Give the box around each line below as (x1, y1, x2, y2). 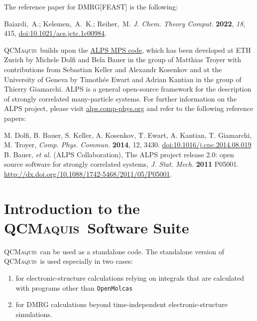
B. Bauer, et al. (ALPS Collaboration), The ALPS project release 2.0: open (4, 149, 234, 159)
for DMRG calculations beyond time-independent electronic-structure (15, 299, 228, 310)
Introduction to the (4, 198, 140, 218)
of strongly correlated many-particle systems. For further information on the (4, 93, 237, 104)
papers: (4, 112, 26, 123)
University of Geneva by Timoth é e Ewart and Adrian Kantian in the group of (4, 74, 242, 84)
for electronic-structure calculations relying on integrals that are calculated (15, 273, 245, 283)
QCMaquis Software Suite (4, 217, 189, 237)
